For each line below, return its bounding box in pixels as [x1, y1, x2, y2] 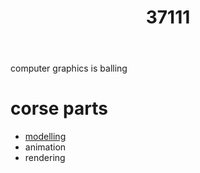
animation [24, 141, 67, 153]
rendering [24, 152, 66, 164]
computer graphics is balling [10, 62, 128, 75]
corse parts [10, 97, 108, 120]
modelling [24, 131, 67, 143]
